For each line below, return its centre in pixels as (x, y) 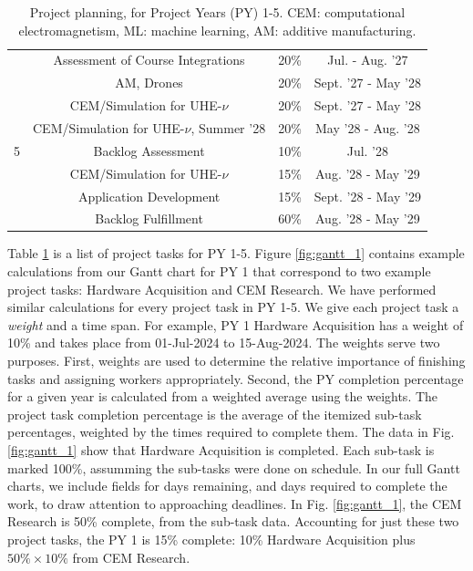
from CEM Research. (131, 557)
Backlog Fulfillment (149, 218)
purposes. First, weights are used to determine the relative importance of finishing (236, 360)
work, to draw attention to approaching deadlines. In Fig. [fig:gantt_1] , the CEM (235, 503)
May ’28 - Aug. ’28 (368, 127)
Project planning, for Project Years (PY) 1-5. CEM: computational (217, 12)
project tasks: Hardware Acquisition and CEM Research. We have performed (222, 289)
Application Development (149, 196)
